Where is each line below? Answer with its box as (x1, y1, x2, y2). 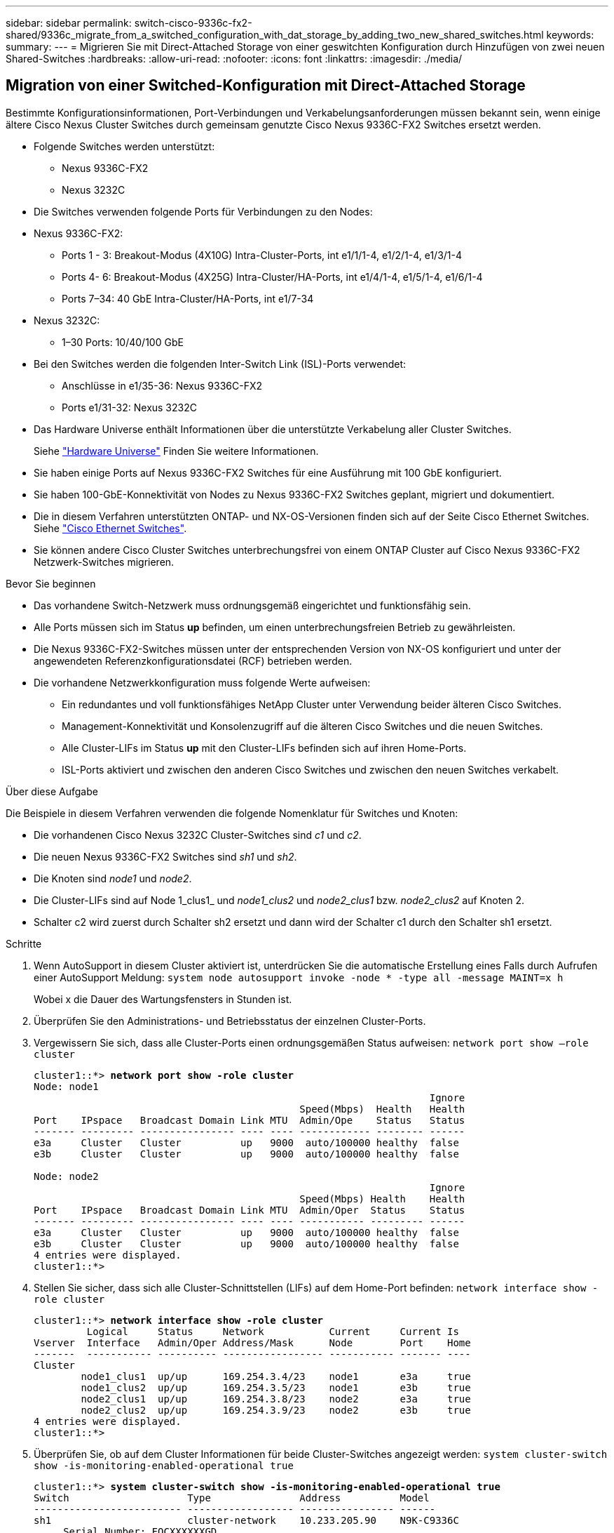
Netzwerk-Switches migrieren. (34, 555, 175, 568)
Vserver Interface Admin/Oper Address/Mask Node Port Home (34, 1336, 471, 1348)
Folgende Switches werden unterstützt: (34, 140, 215, 152)
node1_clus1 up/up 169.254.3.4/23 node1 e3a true (81, 1370, 471, 1382)
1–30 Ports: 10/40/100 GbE (62, 336, 184, 348)
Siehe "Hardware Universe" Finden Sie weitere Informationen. (34, 444, 319, 457)
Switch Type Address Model (34, 1492, 430, 1504)
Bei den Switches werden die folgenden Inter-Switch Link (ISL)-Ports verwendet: (34, 357, 407, 370)
